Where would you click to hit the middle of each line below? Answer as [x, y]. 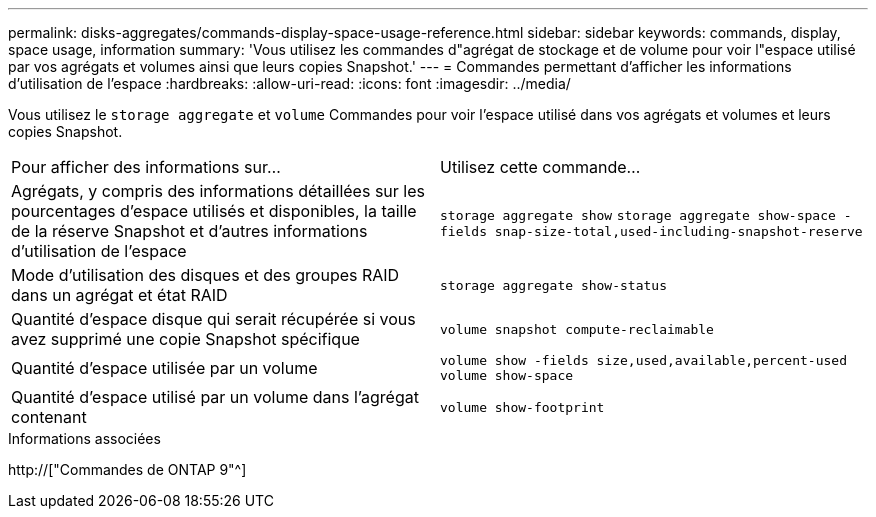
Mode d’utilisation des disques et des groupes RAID [205, 275]
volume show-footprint [522, 407]
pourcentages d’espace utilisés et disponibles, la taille [214, 211]
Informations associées [84, 438]
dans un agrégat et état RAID [119, 295]
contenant [49, 417]
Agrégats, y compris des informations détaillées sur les [218, 191]
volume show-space [507, 375]
